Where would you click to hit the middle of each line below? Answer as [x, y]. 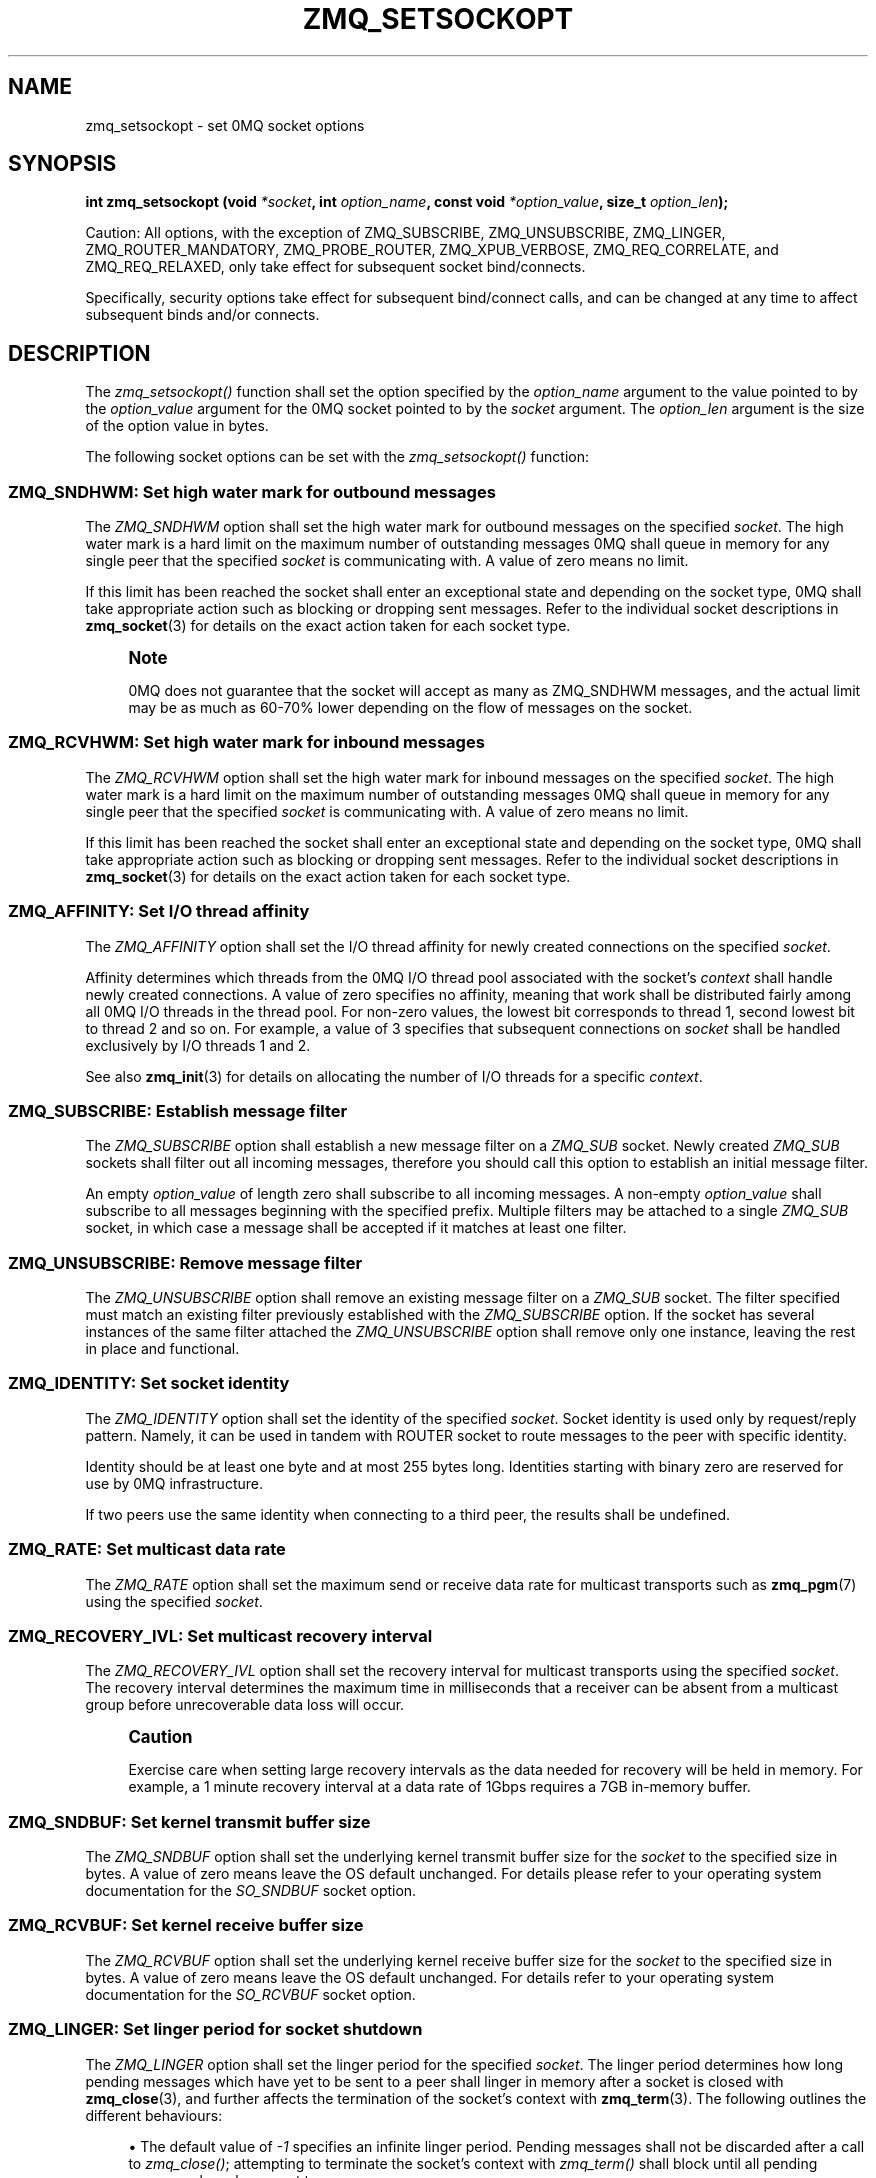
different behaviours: [154, 2115]
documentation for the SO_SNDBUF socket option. [251, 1891]
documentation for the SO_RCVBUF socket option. [250, 1994]
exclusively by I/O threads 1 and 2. [198, 1045]
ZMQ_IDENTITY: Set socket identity [149, 1383]
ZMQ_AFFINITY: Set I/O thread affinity [159, 911]
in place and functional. [162, 1349]
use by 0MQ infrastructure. [174, 1483]
